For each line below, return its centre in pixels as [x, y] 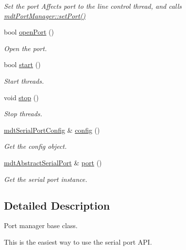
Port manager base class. [41, 225]
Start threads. [24, 80]
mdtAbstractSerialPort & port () [53, 162]
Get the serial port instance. [46, 179]
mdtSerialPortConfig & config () [52, 130]
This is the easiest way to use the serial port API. [78, 241]
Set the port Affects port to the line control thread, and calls [93, 6]
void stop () [21, 97]
